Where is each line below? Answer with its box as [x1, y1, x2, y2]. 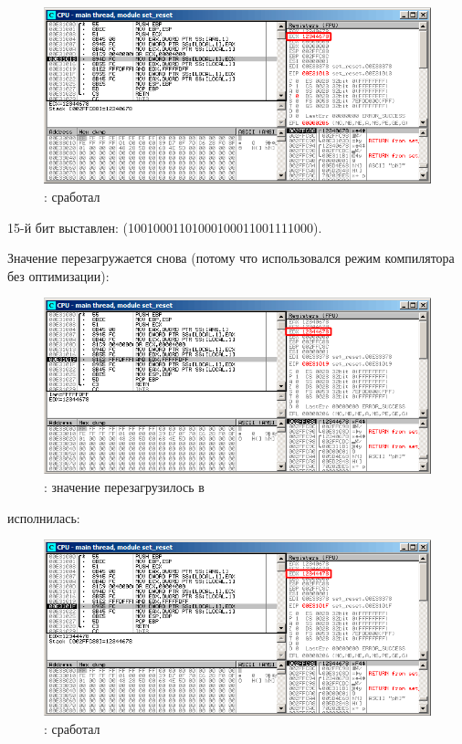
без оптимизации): [7, 266, 110, 285]
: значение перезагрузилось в [44, 477, 205, 496]
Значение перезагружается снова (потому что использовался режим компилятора [7, 248, 455, 267]
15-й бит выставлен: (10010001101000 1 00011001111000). [7, 217, 322, 236]
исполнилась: [7, 508, 80, 527]
